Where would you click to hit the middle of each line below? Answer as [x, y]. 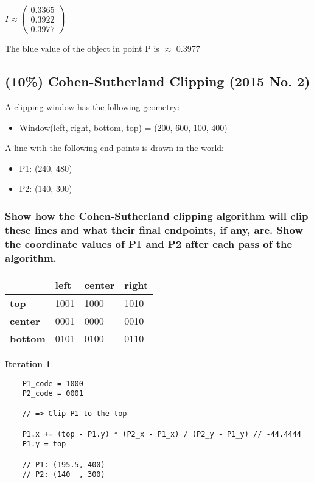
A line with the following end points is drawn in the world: [114, 148]
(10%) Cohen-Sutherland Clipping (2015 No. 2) [158, 81]
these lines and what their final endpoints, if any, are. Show [154, 229]
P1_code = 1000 [53, 383]
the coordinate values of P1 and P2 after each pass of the [149, 243]
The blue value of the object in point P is [82, 48]
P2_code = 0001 [53, 394]
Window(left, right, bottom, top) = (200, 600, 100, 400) [123, 127]
